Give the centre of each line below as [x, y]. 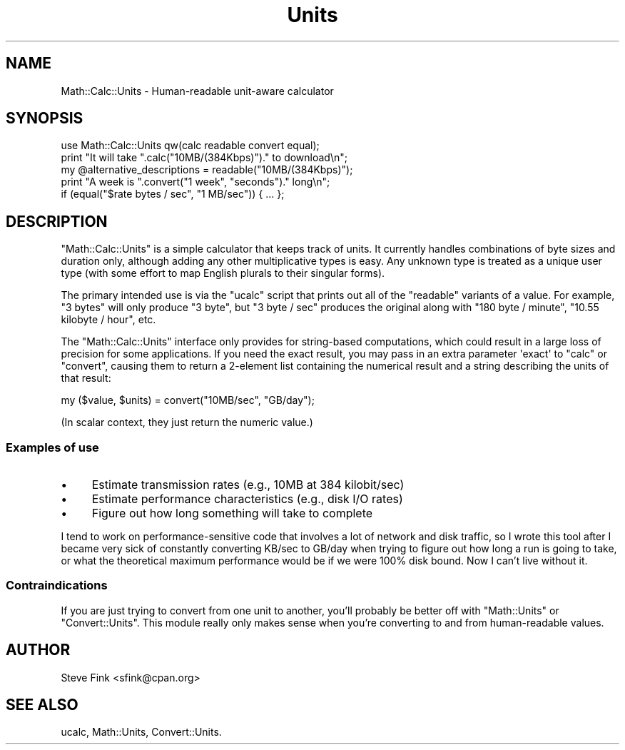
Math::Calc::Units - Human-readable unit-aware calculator [197, 91]
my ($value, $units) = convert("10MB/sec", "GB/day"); [188, 400]
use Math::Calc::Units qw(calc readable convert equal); [190, 146]
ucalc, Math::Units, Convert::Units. [141, 732]
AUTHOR [38, 650]
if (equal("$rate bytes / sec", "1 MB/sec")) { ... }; [173, 194]
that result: [86, 378]
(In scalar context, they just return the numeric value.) [187, 422]
